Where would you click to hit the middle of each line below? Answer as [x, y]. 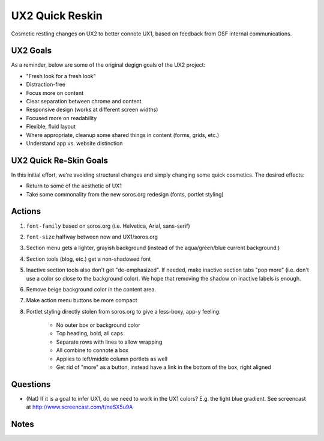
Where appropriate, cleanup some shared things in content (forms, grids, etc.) [123, 135]
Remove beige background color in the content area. [91, 289]
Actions [26, 211]
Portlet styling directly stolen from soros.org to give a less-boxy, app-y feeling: [124, 311]
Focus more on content [55, 93]
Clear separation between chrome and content [84, 102]
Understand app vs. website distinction [74, 143]
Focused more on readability [61, 118]
